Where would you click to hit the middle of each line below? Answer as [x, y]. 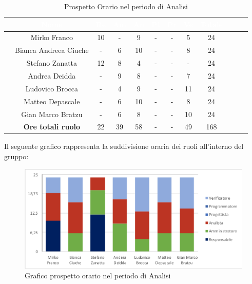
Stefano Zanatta [52, 63]
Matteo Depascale [52, 101]
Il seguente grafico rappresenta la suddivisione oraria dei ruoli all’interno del [124, 146]
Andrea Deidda [52, 75]
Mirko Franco [52, 37]
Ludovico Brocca [52, 88]
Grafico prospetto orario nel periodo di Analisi [98, 276]
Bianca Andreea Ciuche [52, 50]
